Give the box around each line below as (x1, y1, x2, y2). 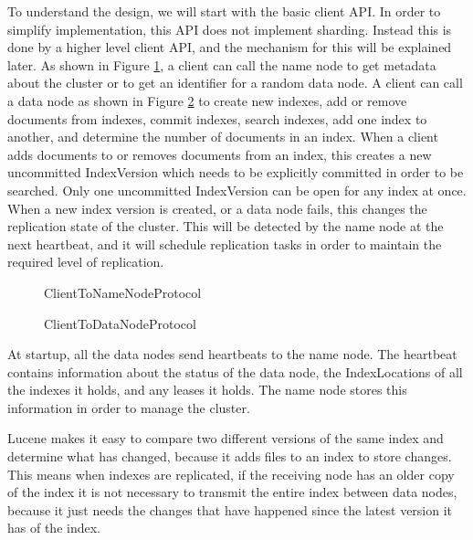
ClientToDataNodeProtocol (44, 313, 196, 333)
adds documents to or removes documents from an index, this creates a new (7, 144, 432, 164)
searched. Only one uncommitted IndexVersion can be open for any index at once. (7, 180, 467, 199)
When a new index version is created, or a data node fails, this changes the (7, 198, 427, 217)
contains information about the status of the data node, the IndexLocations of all (7, 362, 463, 381)
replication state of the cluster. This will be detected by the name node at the (7, 217, 444, 236)
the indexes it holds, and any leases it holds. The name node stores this (7, 380, 407, 399)
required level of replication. (7, 252, 164, 271)
